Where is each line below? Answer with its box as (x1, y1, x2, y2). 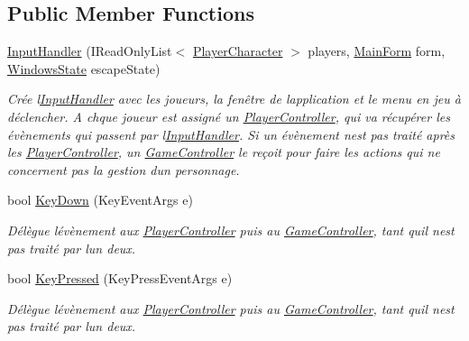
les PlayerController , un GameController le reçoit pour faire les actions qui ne (7, 143, 440, 161)
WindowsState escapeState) (7, 59, 161, 78)
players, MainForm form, (308, 41, 446, 60)
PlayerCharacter (192, 41, 283, 60)
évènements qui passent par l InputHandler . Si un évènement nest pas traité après (7, 124, 455, 143)
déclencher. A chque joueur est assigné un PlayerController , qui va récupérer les (7, 106, 450, 125)
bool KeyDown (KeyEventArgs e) (7, 190, 193, 209)
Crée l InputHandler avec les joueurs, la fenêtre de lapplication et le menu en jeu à (7, 89, 461, 108)
